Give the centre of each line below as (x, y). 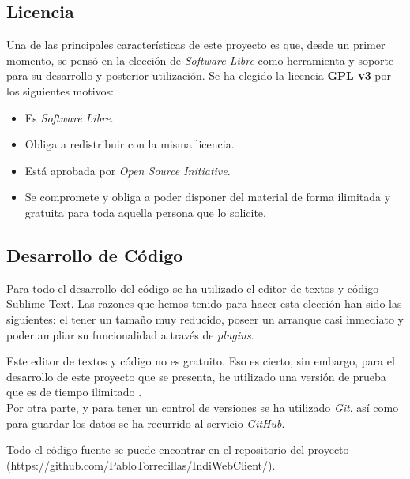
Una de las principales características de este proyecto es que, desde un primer (196, 45)
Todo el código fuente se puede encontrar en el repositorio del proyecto (178, 449)
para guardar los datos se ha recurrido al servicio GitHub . (146, 423)
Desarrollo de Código (95, 254)
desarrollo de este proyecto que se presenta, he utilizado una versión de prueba (196, 376)
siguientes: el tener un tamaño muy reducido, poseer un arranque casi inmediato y (205, 318)
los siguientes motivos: (60, 90)
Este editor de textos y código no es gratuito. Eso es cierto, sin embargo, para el (201, 361)
